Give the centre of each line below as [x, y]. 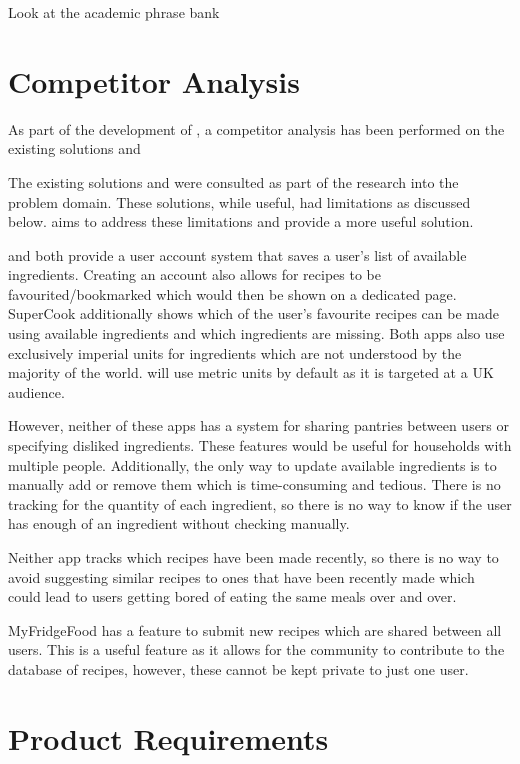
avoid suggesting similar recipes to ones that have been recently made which [241, 576]
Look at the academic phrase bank [114, 12]
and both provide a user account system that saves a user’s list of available [237, 254]
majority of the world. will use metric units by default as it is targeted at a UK [251, 372]
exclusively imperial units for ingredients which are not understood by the [235, 352]
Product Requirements [168, 737]
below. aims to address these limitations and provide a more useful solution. [241, 221]
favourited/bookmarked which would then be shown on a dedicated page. [232, 293]
